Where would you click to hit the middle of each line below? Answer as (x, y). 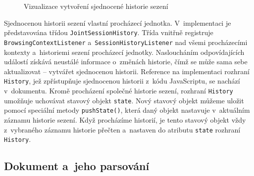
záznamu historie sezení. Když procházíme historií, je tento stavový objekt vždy (125, 119)
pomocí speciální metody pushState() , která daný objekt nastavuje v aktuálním (127, 110)
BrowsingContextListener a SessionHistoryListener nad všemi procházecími (126, 42)
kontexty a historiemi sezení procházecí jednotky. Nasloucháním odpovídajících (124, 52)
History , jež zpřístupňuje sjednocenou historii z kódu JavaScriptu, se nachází (122, 81)
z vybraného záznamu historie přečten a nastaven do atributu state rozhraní (122, 129)
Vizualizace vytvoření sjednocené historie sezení (96, 6)
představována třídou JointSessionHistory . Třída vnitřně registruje (109, 32)
